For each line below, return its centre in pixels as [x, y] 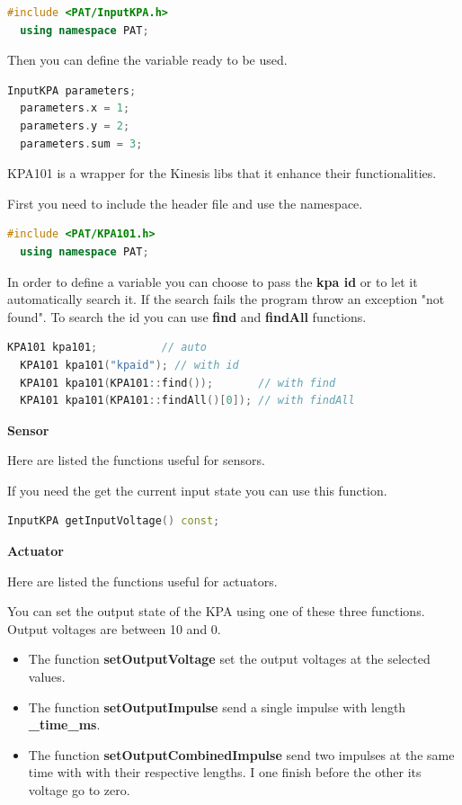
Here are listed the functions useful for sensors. [136, 460]
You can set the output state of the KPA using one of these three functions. [216, 611]
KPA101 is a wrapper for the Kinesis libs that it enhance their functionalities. [222, 173]
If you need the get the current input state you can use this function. [197, 490]
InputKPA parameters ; [72, 90]
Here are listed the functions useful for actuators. [142, 581]
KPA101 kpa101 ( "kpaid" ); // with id [129, 365]
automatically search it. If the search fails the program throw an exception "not [226, 299]
